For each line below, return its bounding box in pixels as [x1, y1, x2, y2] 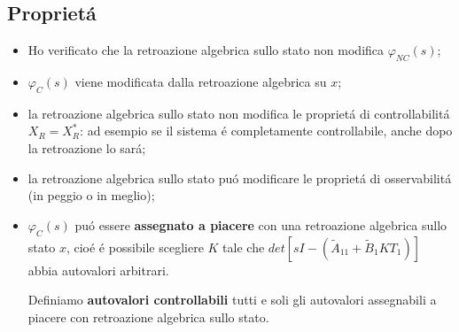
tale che [222, 237, 265, 256]
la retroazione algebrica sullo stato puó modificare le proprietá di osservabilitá [27, 168, 452, 187]
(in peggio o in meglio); [27, 186, 155, 205]
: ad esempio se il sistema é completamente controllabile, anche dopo [80, 121, 453, 140]
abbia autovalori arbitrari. [27, 260, 169, 279]
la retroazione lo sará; [27, 138, 146, 157]
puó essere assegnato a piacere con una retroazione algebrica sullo [74, 215, 447, 234]
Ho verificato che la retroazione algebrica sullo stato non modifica [27, 41, 385, 59]
